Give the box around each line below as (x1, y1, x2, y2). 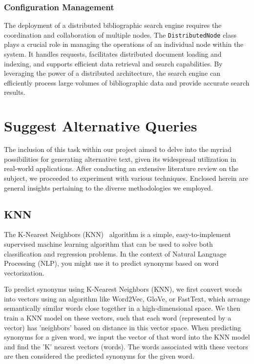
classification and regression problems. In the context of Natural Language (4, 248, 227, 258)
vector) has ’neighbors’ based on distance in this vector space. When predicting (4, 322, 241, 332)
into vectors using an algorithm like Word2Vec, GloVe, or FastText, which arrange (4, 293, 250, 303)
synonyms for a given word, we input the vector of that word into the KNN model (4, 332, 250, 342)
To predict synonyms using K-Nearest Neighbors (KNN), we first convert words (4, 284, 242, 294)
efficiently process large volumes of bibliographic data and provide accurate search (4, 77, 250, 87)
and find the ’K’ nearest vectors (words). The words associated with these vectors (4, 341, 248, 351)
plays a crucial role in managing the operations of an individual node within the (4, 39, 244, 49)
